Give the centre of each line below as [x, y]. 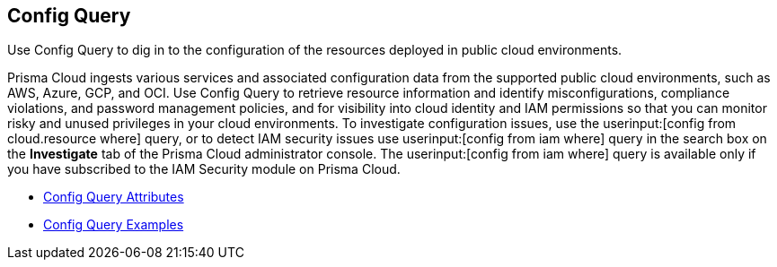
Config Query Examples [114, 225]
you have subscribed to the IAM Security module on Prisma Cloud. [204, 169]
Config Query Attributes [114, 197]
